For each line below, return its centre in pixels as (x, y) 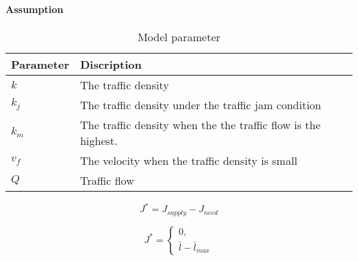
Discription (111, 64)
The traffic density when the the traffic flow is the (200, 124)
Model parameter (179, 36)
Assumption (34, 9)
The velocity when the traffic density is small (189, 160)
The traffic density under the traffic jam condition (201, 104)
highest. (99, 140)
